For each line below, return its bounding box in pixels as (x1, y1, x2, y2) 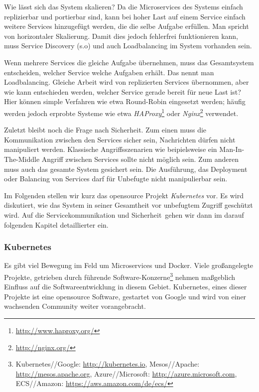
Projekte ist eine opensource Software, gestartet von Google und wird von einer (4, 291, 247, 301)
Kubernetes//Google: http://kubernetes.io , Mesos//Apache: (15, 359, 200, 369)
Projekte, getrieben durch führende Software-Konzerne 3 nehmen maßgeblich (4, 270, 236, 282)
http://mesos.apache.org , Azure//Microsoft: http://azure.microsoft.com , (15, 368, 237, 379)
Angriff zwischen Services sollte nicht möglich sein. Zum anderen (41, 153, 239, 164)
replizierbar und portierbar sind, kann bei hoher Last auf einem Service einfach (4, 11, 246, 21)
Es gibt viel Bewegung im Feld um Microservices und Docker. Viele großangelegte (4, 260, 254, 270)
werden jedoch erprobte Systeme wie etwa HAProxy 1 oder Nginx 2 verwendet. (4, 106, 239, 118)
